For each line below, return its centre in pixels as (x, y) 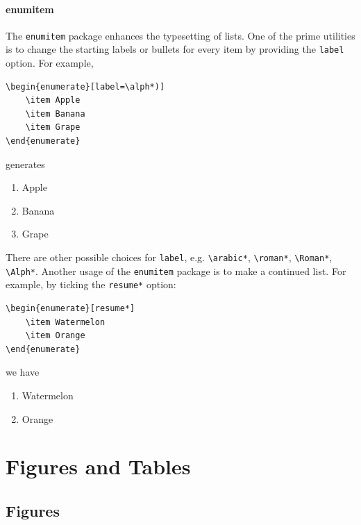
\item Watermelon (65, 322)
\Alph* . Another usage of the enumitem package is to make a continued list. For (176, 270)
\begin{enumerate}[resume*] (70, 309)
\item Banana (55, 114)
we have (23, 372)
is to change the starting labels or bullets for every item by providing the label (175, 49)
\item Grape (53, 127)
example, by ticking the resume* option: (91, 284)
